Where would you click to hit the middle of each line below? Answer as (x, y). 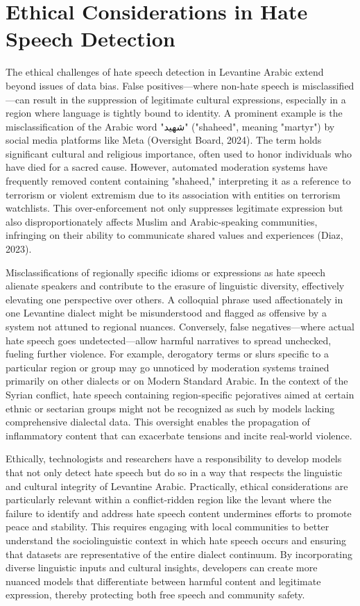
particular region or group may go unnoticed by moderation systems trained (168, 367)
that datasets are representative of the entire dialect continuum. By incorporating (179, 554)
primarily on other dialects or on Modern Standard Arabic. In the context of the (177, 381)
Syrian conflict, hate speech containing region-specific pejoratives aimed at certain (180, 394)
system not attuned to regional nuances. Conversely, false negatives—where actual (180, 326)
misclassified (328, 85)
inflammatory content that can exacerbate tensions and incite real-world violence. (179, 435)
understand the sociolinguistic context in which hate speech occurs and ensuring (176, 540)
